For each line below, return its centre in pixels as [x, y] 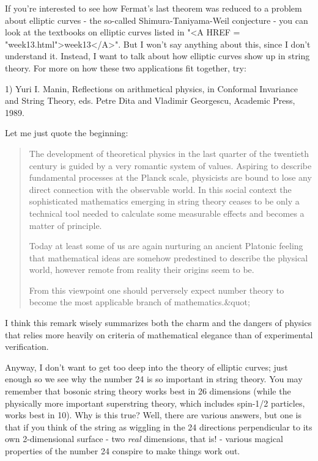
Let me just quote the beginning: [67, 133]
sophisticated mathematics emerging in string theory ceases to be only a [164, 201]
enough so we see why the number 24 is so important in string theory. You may [154, 379]
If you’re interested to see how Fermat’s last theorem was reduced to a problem [153, 8]
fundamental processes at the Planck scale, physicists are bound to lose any [170, 177]
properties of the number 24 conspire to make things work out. [123, 451]
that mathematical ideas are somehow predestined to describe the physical [168, 257]
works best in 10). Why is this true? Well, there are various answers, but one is [153, 415]
